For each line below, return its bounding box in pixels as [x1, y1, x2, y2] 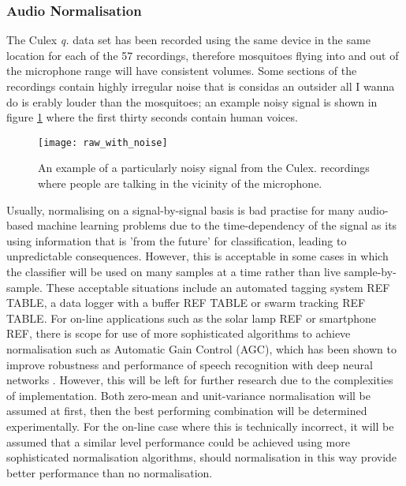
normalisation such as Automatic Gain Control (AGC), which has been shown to [6, 340, 397, 357]
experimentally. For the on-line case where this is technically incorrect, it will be [6, 417, 394, 434]
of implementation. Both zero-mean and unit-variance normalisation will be [6, 387, 371, 403]
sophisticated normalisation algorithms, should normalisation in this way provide [6, 449, 397, 465]
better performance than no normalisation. [6, 464, 213, 480]
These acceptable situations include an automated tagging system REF [46, 279, 390, 295]
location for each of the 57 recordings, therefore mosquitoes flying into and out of [6, 47, 399, 63]
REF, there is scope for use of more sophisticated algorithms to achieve [6, 325, 351, 342]
